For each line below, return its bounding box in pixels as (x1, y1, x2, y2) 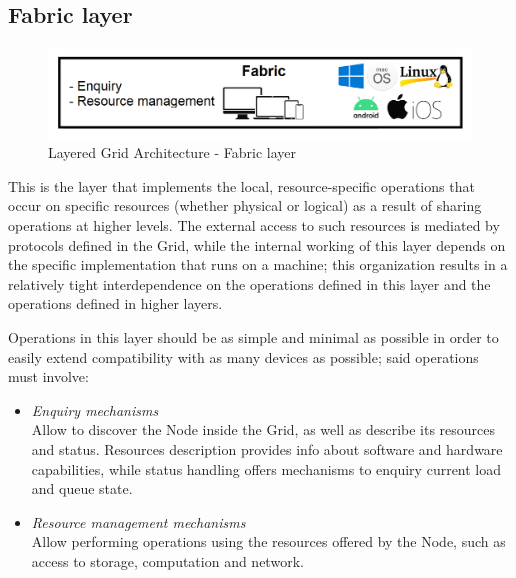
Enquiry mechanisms (31, 399, 159, 420)
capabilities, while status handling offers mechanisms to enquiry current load (31, 458, 502, 479)
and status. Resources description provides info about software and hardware (31, 439, 503, 460)
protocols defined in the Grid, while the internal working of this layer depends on (8, 234, 506, 255)
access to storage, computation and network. (31, 550, 304, 571)
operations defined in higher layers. (8, 293, 223, 314)
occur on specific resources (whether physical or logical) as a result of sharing (8, 195, 482, 216)
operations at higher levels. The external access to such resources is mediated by (8, 215, 500, 236)
